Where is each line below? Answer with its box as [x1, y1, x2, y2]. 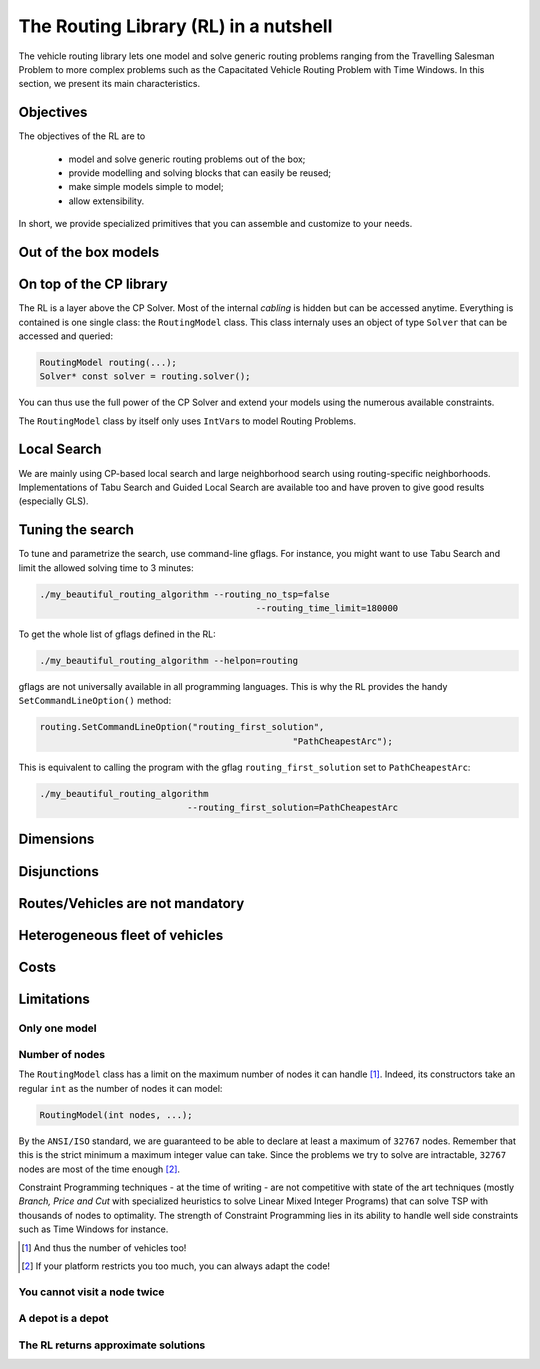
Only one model [18, 1021, 97, 1035]
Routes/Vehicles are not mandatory [18, 895, 245, 912]
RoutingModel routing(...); [39, 356, 177, 368]
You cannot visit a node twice [18, 1285, 165, 1299]
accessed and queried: [18, 330, 114, 342]
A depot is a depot [18, 1311, 109, 1325]
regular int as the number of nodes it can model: [18, 1082, 223, 1094]
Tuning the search [18, 521, 135, 539]
